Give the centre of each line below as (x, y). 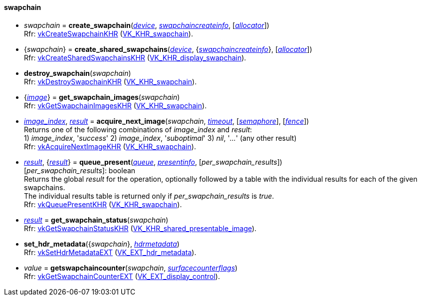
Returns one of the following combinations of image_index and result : (138, 129)
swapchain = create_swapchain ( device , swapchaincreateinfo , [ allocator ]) (147, 25)
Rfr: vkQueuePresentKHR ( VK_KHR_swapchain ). (103, 204)
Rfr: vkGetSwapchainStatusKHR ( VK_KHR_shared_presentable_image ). (140, 228)
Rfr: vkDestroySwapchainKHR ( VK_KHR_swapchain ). (110, 81)
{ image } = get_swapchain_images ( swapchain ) (102, 97)
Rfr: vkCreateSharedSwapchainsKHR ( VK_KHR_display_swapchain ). (135, 57)
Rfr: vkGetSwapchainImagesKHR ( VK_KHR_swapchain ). (115, 105)
